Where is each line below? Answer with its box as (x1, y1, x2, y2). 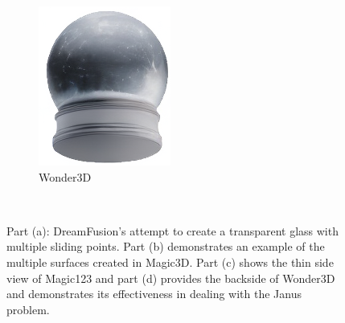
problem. (6, 301, 50, 317)
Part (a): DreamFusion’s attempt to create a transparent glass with (6, 222, 339, 239)
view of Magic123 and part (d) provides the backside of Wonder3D (6, 269, 335, 286)
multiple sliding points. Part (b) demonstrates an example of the (6, 238, 325, 255)
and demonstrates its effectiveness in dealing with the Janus (6, 285, 302, 302)
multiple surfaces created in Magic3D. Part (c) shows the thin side (6, 253, 334, 270)
